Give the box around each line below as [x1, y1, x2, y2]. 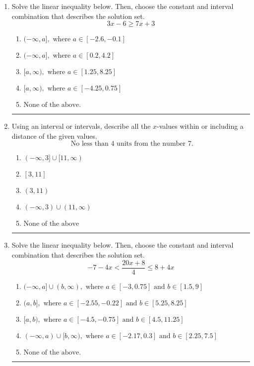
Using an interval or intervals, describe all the [11, 121, 151, 131]
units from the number [117, 140, 186, 148]
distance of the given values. [11, 130, 97, 141]
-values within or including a [157, 121, 244, 131]
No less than [70, 140, 109, 148]
